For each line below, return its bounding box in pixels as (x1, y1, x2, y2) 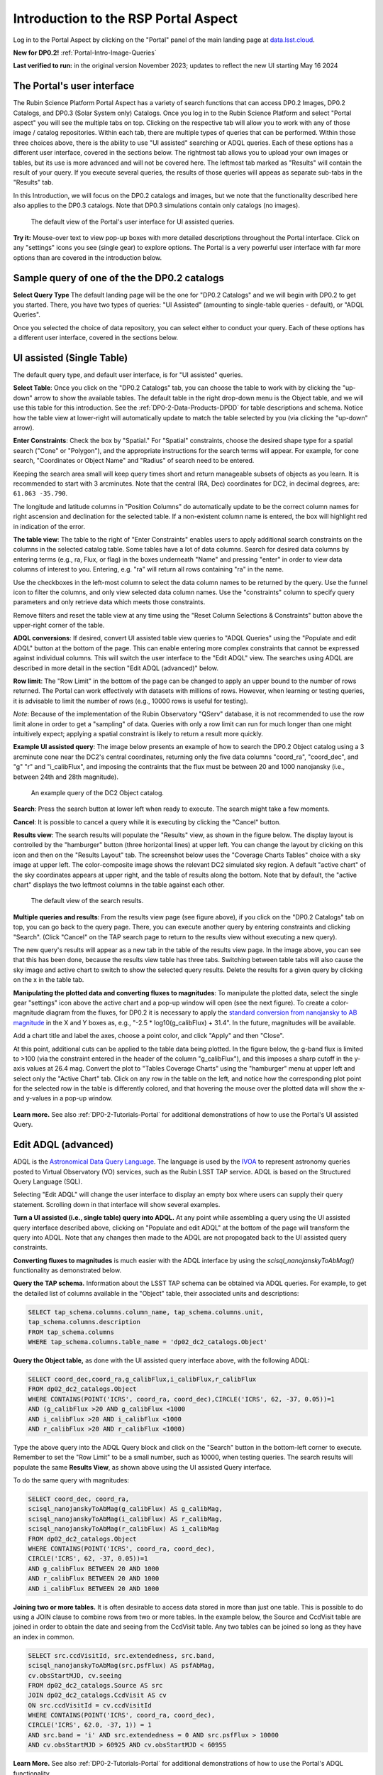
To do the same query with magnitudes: (13, 1476, 130, 1485)
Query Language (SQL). (13, 1177, 83, 1186)
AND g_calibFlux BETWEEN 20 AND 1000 (28, 1564, 160, 1573)
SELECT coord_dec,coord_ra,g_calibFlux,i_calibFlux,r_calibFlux (28, 1375, 257, 1383)
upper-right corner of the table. (13, 621, 105, 630)
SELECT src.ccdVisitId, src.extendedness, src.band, (28, 1651, 216, 1659)
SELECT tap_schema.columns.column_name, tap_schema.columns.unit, (28, 1308, 264, 1316)
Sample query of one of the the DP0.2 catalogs (13, 272, 225, 284)
